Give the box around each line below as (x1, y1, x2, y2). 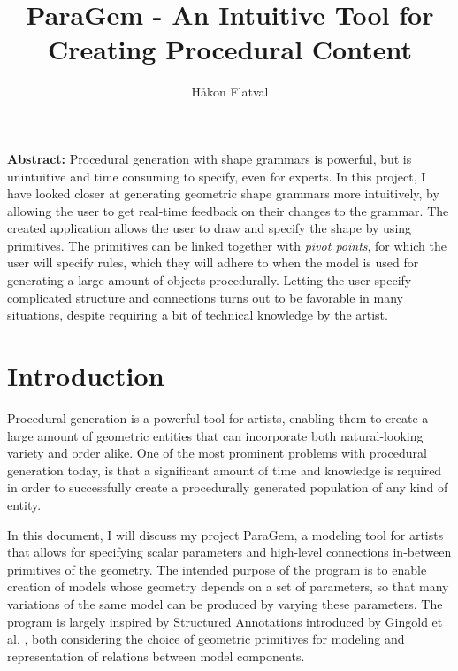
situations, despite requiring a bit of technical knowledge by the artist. (7, 305, 388, 324)
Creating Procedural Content (48, 31, 412, 67)
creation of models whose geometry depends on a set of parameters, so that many (7, 577, 449, 596)
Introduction (7, 358, 164, 394)
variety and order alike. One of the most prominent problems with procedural (7, 443, 427, 462)
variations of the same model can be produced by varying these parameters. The (7, 594, 443, 613)
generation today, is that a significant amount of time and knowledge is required (7, 460, 442, 479)
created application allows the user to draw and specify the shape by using (7, 219, 412, 237)
